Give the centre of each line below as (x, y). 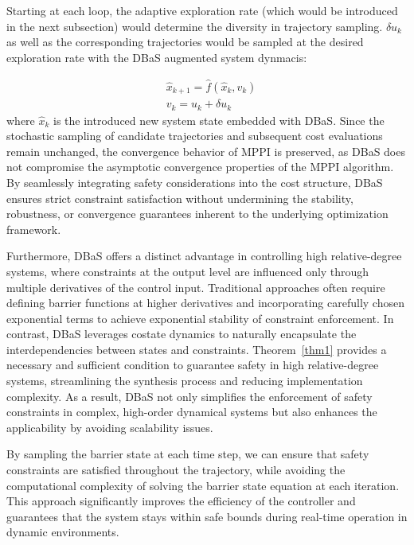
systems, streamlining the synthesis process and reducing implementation (185, 381)
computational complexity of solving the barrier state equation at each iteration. (203, 485)
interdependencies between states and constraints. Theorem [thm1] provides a (197, 349)
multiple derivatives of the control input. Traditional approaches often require (196, 287)
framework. (34, 229)
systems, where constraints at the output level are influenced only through (188, 271)
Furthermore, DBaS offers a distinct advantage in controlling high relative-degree (204, 256)
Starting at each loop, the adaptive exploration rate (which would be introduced (202, 10)
